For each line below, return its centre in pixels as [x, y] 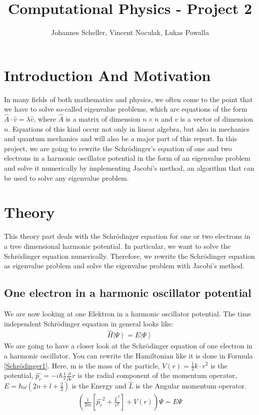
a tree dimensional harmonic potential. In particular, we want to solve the [117, 246]
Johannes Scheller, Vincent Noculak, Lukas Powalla [130, 32]
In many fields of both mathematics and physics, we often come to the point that [128, 99]
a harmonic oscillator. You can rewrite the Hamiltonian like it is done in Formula [128, 355]
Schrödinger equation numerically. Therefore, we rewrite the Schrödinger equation [129, 256]
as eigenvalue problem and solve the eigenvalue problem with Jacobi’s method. [124, 266]
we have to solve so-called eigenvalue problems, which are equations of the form [126, 109]
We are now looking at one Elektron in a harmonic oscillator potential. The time [128, 313]
